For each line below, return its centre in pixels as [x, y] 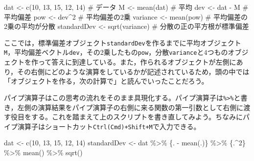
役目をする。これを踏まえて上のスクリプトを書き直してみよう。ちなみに [127, 117]
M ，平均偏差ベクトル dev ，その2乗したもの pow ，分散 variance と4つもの [116, 52]
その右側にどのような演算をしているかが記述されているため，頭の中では [133, 71]
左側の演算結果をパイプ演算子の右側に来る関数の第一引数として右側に [130, 107]
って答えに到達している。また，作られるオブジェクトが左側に [137, 62]
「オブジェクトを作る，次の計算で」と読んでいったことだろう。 [106, 81]
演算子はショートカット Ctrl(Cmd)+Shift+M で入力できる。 [109, 126]
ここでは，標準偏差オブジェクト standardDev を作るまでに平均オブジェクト [123, 42]
